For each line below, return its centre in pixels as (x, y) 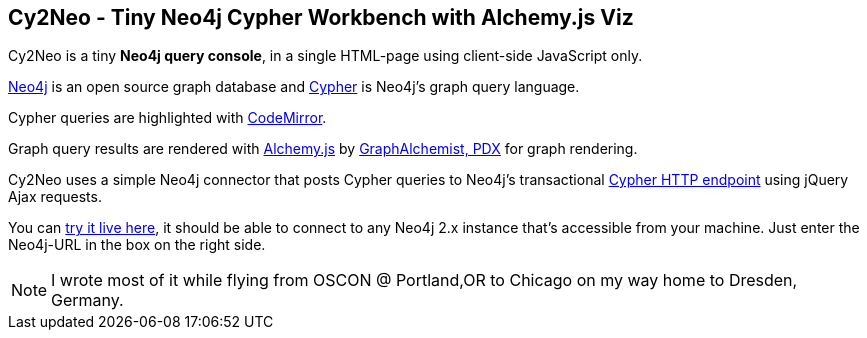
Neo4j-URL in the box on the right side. (137, 245)
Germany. (87, 300)
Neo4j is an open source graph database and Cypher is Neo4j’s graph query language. (294, 87)
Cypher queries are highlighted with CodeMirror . (167, 118)
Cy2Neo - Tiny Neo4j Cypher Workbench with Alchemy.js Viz (321, 17)
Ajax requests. (55, 197)
